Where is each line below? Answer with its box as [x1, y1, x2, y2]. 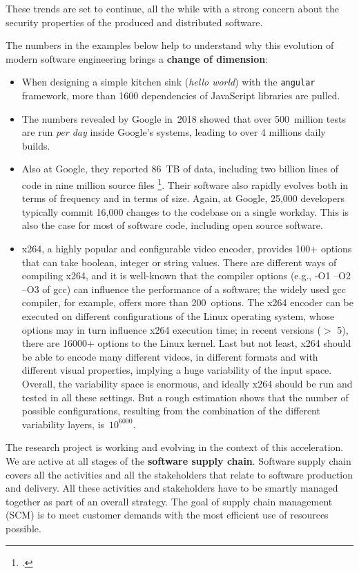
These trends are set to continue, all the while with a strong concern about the [6, 1, 340, 15]
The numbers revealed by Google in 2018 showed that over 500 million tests [21, 111, 346, 125]
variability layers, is [21, 416, 105, 431]
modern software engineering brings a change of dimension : [6, 51, 269, 66]
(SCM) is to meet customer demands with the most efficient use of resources [6, 507, 329, 522]
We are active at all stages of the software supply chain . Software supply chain [6, 453, 351, 468]
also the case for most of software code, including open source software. [21, 218, 323, 232]
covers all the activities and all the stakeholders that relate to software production [6, 467, 353, 481]
